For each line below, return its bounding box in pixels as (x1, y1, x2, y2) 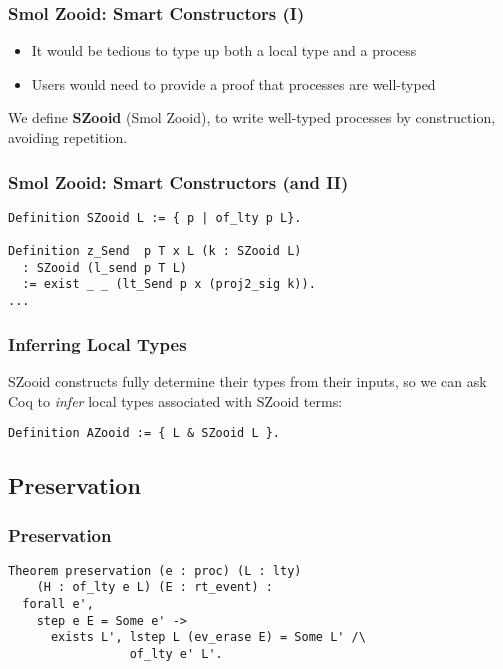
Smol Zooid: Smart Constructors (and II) (8, 169, 349, 194)
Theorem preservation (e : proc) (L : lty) (8, 563, 302, 578)
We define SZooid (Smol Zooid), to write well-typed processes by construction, (8, 107, 496, 128)
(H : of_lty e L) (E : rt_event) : (36, 580, 273, 595)
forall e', (22, 597, 94, 612)
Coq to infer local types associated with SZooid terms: (8, 390, 343, 411)
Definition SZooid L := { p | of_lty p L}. (8, 210, 302, 225)
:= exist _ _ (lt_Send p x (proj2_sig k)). (22, 277, 316, 292)
